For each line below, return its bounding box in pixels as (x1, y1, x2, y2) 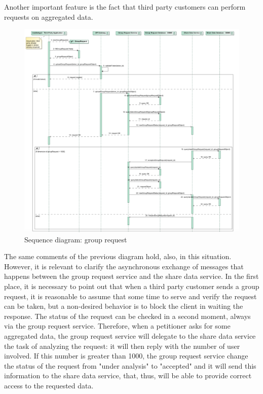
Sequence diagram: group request (24, 234, 127, 244)
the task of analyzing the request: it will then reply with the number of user (4, 340, 240, 351)
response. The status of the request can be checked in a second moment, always (4, 310, 251, 321)
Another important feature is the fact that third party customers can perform (4, 2, 246, 12)
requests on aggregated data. (4, 11, 93, 22)
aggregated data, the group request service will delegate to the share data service (4, 330, 256, 341)
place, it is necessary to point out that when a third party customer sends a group (4, 280, 259, 291)
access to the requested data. (4, 380, 94, 390)
